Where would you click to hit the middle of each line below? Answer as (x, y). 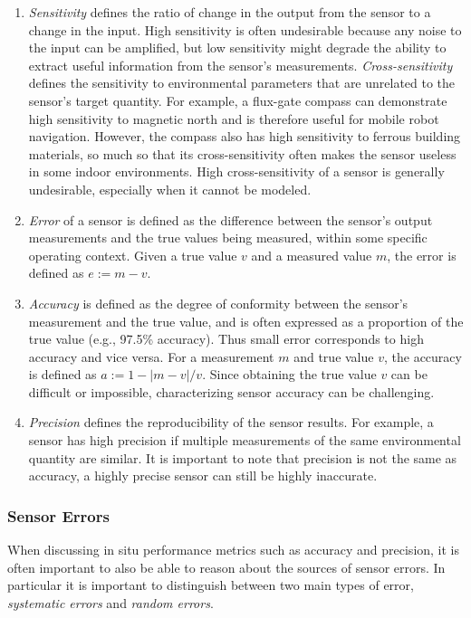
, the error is (422, 255)
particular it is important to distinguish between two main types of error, (211, 585)
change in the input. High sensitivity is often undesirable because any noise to (245, 29)
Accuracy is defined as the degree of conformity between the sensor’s (218, 303)
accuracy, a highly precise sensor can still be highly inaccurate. (203, 475)
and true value (334, 356)
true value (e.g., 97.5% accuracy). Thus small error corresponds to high (226, 339)
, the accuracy (423, 356)
